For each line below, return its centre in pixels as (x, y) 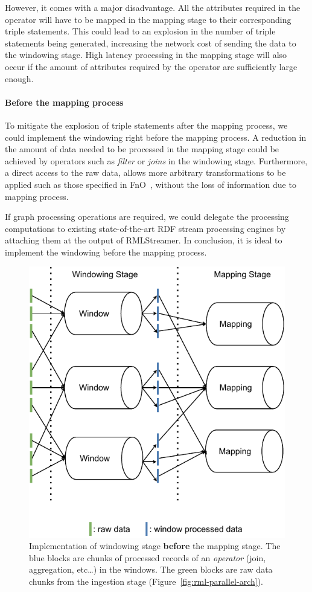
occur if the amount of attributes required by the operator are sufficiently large (151, 66)
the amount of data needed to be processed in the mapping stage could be (142, 149)
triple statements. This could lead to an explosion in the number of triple (140, 31)
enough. (19, 78)
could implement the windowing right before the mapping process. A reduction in (156, 137)
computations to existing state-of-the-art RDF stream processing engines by (145, 228)
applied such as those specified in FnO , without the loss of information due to (151, 184)
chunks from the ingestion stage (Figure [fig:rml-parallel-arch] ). (146, 581)
